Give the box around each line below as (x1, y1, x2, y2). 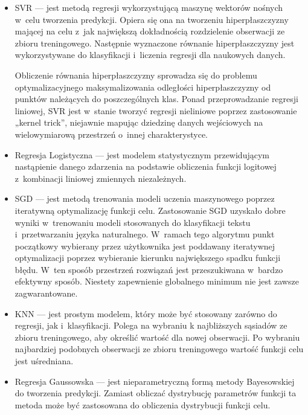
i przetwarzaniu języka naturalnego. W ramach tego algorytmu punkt (14, 228, 275, 240)
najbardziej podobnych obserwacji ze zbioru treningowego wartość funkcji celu (14, 343, 304, 355)
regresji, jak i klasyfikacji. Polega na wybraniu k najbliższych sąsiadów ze (14, 319, 287, 332)
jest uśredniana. (14, 355, 74, 367)
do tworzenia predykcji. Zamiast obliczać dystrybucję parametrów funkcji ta (14, 387, 297, 399)
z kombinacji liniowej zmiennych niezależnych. (14, 172, 187, 184)
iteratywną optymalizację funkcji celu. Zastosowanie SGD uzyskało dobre (14, 204, 286, 216)
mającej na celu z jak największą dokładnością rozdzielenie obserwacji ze (14, 25, 285, 37)
